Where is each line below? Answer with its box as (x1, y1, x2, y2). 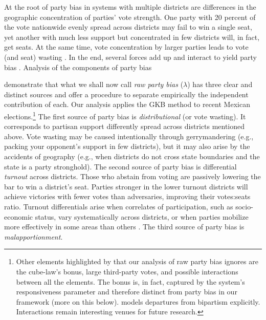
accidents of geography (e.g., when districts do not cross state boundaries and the (4, 151, 260, 161)
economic (4, 211, 33, 222)
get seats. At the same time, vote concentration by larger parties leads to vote (4, 41, 249, 52)
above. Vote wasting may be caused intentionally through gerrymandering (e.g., (4, 131, 254, 141)
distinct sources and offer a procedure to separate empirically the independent (4, 89, 249, 99)
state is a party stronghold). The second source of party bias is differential (4, 161, 237, 172)
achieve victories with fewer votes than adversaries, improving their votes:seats (4, 191, 251, 202)
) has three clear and (187, 79, 253, 90)
